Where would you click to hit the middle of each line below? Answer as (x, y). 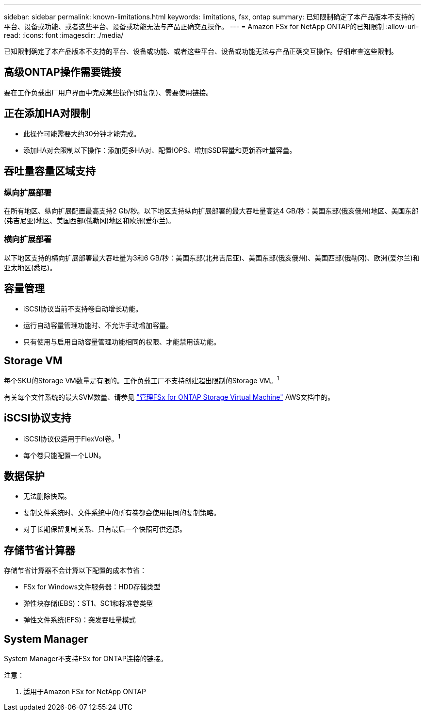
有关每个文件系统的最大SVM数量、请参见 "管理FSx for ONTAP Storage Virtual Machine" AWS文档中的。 (169, 397)
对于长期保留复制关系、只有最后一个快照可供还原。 (105, 529)
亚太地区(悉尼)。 (30, 267)
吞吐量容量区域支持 (50, 171)
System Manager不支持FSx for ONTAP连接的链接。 (86, 659)
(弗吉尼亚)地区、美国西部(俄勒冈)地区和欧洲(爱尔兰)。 (90, 220)
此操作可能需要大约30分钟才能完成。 (82, 133)
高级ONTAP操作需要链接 (63, 72)
